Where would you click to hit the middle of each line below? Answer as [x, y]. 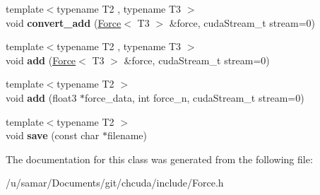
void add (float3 [41, 97]
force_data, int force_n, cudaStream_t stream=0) [195, 97]
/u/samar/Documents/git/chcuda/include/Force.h [115, 183]
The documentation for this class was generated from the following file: [159, 159]
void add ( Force [41, 60]
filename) [128, 135]
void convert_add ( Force [64, 22]
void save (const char [53, 135]
